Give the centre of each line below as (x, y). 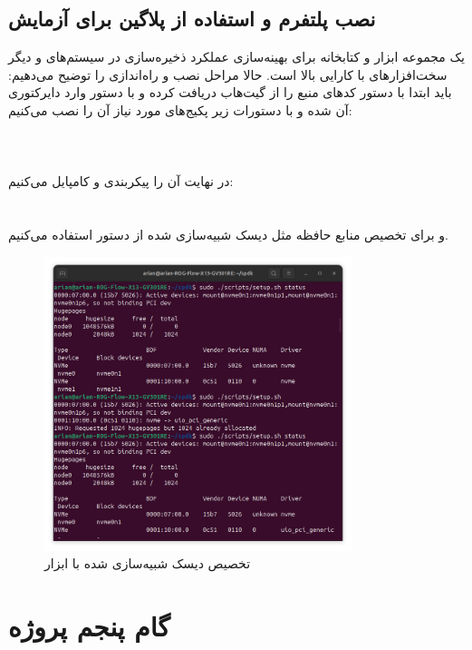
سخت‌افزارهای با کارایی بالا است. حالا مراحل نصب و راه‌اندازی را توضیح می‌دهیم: (228, 74)
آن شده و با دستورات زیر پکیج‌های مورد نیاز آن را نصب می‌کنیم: (180, 109)
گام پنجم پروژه (89, 626)
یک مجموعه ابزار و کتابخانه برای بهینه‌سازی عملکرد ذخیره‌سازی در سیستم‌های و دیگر (236, 57)
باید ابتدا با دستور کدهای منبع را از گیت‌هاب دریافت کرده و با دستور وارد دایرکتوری (230, 92)
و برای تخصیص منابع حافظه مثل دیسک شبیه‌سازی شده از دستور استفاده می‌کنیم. (228, 235)
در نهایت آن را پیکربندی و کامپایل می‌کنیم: (121, 181)
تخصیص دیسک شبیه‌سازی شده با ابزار (148, 563)
